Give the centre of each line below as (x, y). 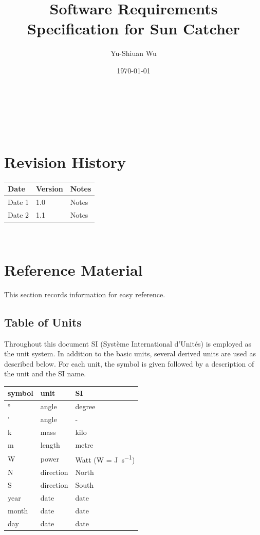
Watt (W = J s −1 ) (105, 458)
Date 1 (18, 202)
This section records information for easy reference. (85, 294)
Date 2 (18, 215)
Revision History (65, 161)
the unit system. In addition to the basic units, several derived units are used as (130, 354)
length (50, 444)
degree (85, 406)
